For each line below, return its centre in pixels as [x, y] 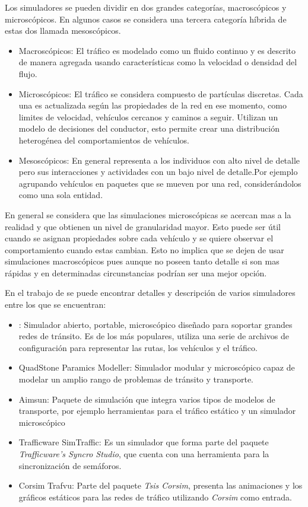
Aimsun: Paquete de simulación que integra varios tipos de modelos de [147, 399]
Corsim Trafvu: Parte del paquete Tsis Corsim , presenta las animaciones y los [161, 485]
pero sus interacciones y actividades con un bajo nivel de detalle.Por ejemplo [158, 172]
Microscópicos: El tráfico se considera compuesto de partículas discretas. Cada [161, 93]
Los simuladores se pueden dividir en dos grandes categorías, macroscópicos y [146, 7]
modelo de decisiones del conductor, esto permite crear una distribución [149, 128]
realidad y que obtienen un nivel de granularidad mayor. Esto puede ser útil [143, 226]
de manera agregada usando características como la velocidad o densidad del [158, 62]
